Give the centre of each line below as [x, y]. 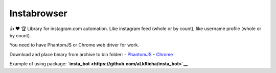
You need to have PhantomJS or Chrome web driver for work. [74, 45]
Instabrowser [38, 13]
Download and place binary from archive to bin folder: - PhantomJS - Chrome [91, 54]
